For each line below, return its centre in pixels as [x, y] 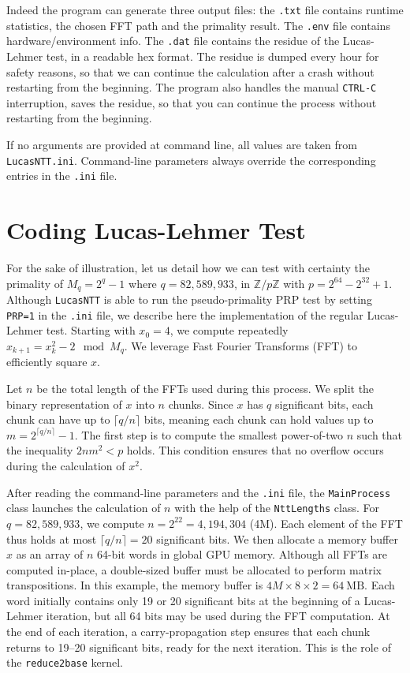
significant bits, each [324, 404]
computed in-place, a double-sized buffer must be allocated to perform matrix [194, 569]
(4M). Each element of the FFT [326, 523]
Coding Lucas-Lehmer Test [156, 230]
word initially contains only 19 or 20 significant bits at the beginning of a [183, 600]
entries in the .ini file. [62, 176]
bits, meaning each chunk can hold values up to [259, 419]
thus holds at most [52, 538]
